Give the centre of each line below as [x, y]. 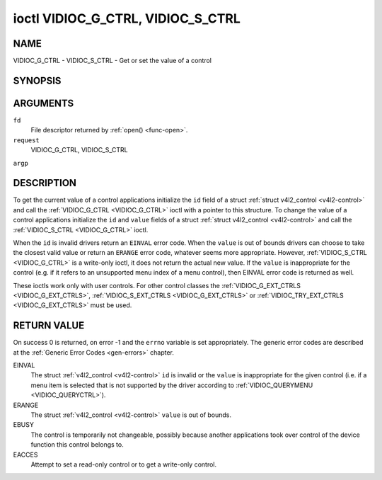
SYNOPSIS [37, 80]
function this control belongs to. [77, 445]
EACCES [25, 455]
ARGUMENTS [44, 103]
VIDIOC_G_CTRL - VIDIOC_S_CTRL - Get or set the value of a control [112, 61]
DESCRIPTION [45, 183]
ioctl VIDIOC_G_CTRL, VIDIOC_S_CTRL [127, 18]
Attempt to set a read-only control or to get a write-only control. [124, 464]
